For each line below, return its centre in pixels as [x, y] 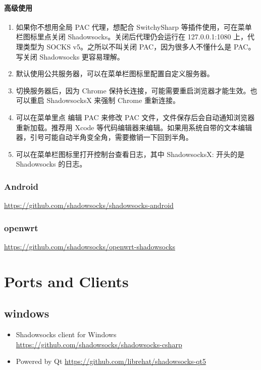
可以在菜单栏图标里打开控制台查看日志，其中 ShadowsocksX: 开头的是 [130, 154]
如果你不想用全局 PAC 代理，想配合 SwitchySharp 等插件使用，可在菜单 [134, 27]
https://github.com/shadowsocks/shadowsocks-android [89, 205]
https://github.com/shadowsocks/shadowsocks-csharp [99, 344]
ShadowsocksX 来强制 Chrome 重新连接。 [113, 100]
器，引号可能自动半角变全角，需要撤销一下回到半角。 [104, 137]
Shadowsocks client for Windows [66, 334]
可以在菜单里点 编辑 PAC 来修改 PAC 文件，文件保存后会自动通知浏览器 [135, 117]
